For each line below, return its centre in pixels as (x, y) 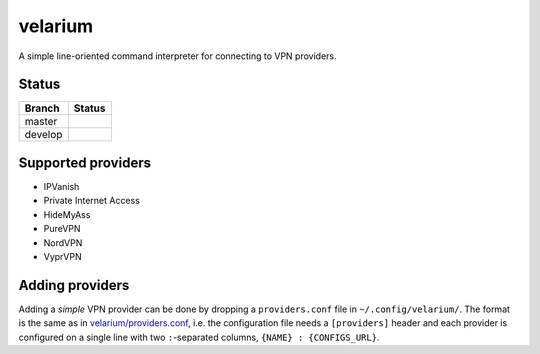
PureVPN (62, 229)
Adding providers (74, 285)
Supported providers (85, 162)
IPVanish (61, 186)
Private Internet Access (91, 201)
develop (43, 135)
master (41, 122)
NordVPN (63, 242)
